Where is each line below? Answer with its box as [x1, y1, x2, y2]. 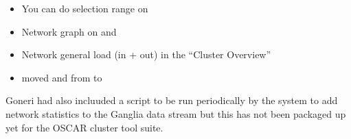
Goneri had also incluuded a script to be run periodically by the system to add [5, 93, 338, 108]
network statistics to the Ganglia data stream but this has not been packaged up [5, 106, 346, 121]
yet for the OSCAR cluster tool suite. [5, 120, 163, 134]
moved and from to [21, 70, 102, 84]
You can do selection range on [21, 1, 148, 15]
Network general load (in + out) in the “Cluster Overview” [21, 47, 271, 62]
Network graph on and [21, 24, 117, 38]
